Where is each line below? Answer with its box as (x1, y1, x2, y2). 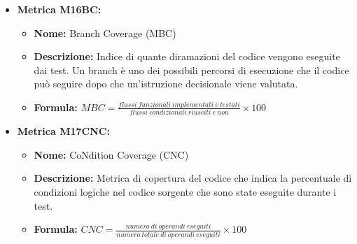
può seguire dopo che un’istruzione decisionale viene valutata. (34, 76, 298, 91)
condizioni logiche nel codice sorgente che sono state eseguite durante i (34, 185, 337, 199)
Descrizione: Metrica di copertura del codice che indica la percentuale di (34, 171, 352, 185)
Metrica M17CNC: (17, 124, 110, 138)
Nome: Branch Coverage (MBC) (34, 25, 176, 40)
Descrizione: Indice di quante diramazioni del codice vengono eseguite (34, 49, 340, 64)
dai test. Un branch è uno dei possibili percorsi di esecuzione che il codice (34, 62, 349, 77)
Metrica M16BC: (17, 2, 101, 16)
